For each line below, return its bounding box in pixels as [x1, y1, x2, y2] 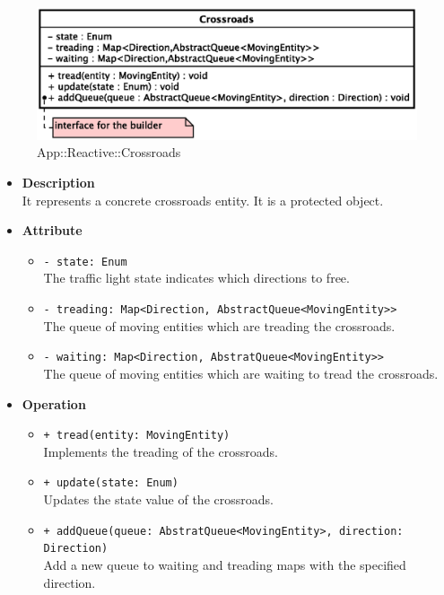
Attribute [22, 221, 83, 240]
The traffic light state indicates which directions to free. [43, 268, 350, 287]
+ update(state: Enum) [43, 477, 178, 490]
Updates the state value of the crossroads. [43, 490, 274, 509]
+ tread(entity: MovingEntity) [43, 429, 231, 442]
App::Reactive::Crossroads [37, 143, 181, 162]
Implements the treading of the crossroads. [43, 442, 278, 460]
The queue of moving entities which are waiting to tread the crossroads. [43, 363, 439, 382]
